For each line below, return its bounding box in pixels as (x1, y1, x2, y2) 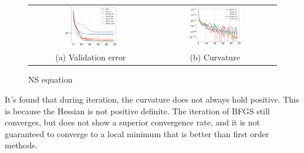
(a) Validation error (55, 51, 126, 63)
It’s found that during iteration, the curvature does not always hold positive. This (5, 93, 299, 106)
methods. (5, 139, 38, 151)
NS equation (28, 73, 73, 86)
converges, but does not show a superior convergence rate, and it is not (5, 116, 260, 128)
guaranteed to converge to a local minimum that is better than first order (5, 127, 269, 140)
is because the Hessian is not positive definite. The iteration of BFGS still (5, 104, 270, 117)
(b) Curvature (190, 51, 240, 63)
